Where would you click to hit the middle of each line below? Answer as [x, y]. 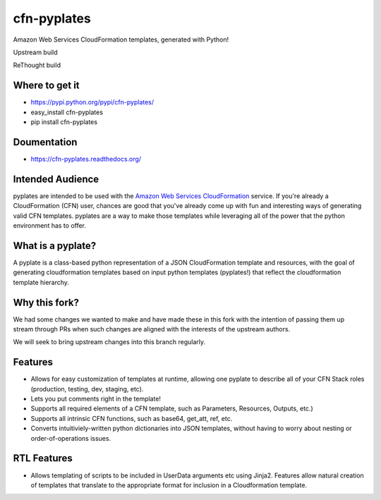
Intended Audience [56, 179]
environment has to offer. [50, 225]
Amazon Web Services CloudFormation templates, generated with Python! [121, 39]
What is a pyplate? [55, 246]
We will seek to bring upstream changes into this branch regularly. [109, 342]
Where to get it [47, 86]
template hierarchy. [41, 282]
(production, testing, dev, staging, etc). [87, 389]
